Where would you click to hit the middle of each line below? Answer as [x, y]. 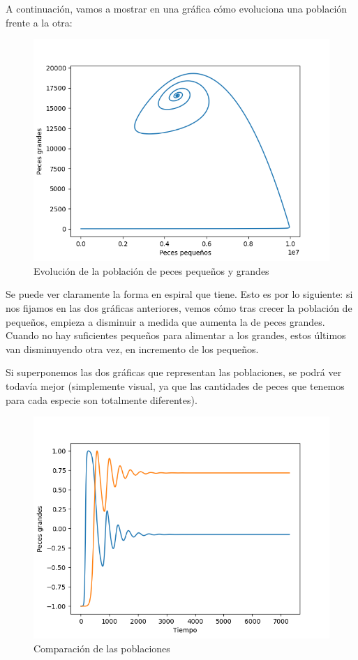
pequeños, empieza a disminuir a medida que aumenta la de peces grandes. [165, 321]
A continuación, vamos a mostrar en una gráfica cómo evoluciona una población [177, 8]
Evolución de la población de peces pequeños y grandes [151, 270]
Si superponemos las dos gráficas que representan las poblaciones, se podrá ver [174, 372]
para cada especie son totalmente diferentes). [102, 399]
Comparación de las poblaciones [102, 648]
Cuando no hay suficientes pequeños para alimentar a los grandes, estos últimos [176, 335]
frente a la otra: [39, 22]
